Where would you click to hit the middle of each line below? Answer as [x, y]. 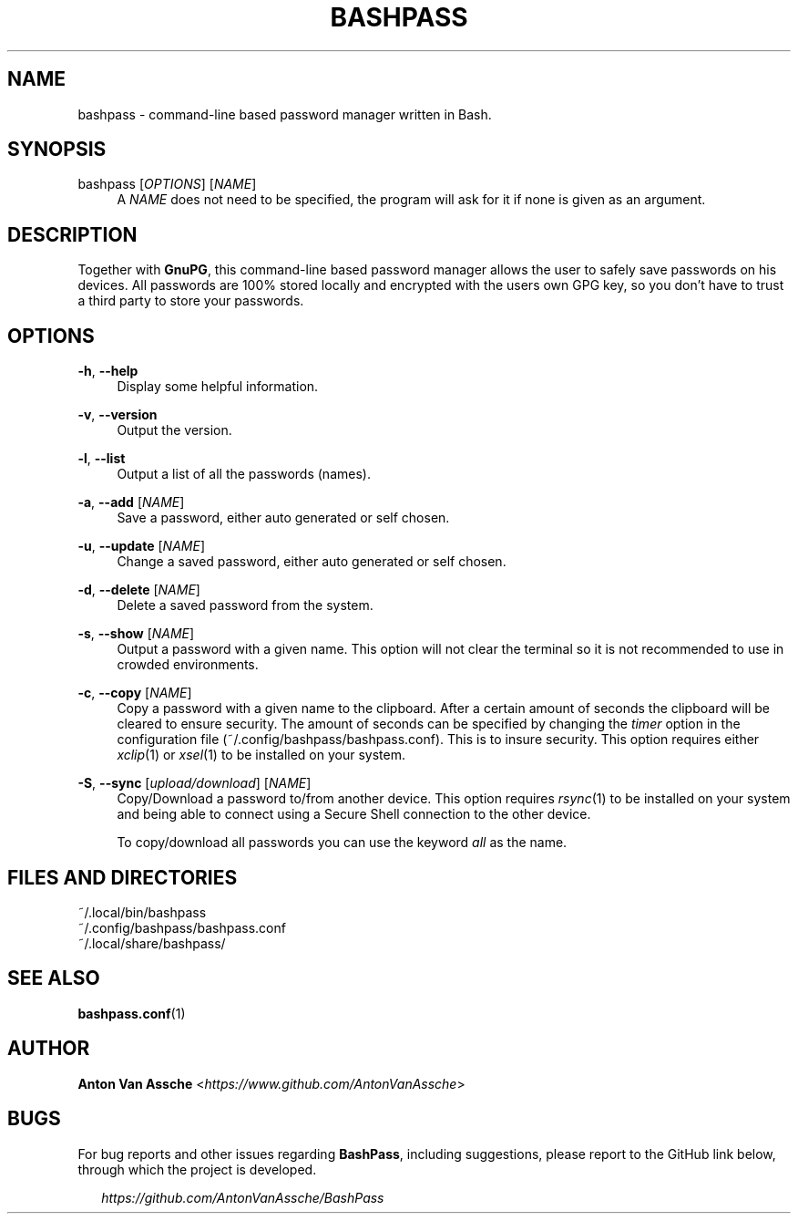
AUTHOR [49, 1049]
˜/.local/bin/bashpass [142, 912]
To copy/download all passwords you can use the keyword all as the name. [342, 843]
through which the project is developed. [197, 1169]
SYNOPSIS [57, 150]
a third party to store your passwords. [191, 301]
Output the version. [174, 430]
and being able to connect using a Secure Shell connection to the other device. [354, 814]
